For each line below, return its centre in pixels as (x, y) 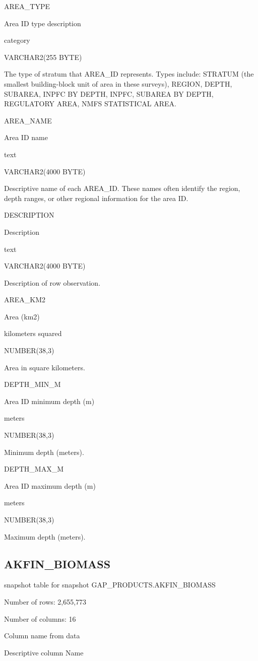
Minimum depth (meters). (44, 452)
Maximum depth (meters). (45, 536)
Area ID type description (43, 23)
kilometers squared (33, 333)
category (17, 40)
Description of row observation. (52, 282)
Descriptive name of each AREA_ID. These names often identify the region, (122, 188)
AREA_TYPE (27, 6)
